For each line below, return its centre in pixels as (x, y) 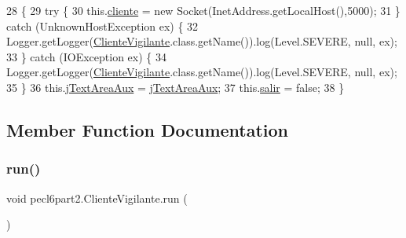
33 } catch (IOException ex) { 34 (86, 56)
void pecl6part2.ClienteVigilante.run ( (97, 198)
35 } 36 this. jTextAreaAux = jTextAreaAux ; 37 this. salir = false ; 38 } (176, 87)
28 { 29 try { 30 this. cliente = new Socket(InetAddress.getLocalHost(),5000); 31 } (203, 10)
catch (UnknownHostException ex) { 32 (102, 26)
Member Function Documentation (148, 129)
